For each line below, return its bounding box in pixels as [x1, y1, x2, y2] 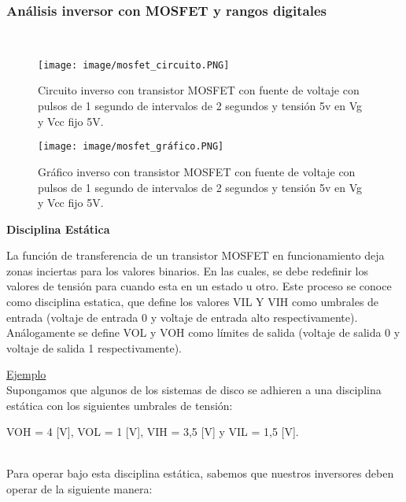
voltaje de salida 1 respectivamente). [6, 339, 183, 356]
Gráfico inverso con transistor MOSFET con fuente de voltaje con [38, 163, 356, 179]
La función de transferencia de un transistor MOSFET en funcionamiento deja [6, 247, 385, 264]
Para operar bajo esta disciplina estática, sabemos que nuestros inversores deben [6, 465, 394, 482]
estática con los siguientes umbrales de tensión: [6, 397, 233, 413]
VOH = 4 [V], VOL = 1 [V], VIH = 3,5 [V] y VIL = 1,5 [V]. [6, 423, 299, 440]
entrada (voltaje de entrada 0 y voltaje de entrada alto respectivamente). [6, 308, 358, 325]
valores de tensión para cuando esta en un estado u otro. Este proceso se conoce [6, 278, 392, 294]
